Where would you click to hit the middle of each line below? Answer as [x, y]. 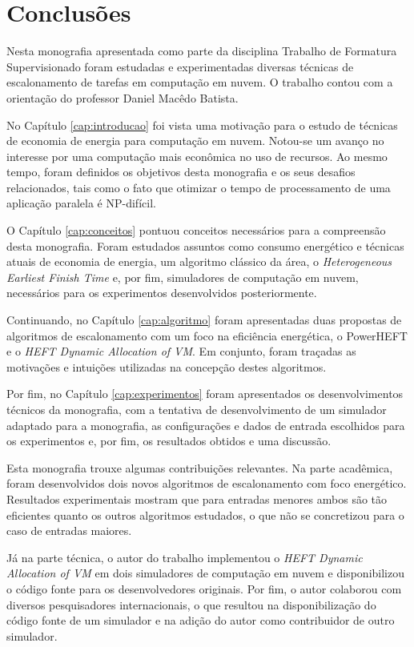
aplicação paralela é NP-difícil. [81, 203]
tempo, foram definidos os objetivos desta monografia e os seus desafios [181, 172]
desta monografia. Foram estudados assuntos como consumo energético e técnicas [205, 245]
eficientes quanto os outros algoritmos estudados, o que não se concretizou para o [205, 514]
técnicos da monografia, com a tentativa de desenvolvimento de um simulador [197, 409]
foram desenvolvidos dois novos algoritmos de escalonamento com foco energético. [207, 483]
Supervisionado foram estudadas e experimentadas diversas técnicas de [180, 66]
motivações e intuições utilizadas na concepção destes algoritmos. [167, 366]
